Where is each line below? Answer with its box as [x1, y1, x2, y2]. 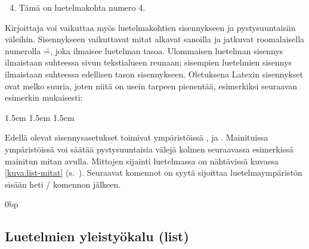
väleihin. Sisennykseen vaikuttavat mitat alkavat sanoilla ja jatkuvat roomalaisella [5, 33, 305, 45]
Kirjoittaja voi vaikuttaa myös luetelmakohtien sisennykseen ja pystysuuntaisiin [5, 21, 296, 33]
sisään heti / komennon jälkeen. [5, 178, 121, 190]
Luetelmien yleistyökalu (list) [5, 227, 189, 245]
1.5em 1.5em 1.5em [5, 111, 75, 123]
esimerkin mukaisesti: [5, 91, 83, 104]
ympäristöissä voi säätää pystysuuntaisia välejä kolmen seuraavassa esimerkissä [5, 142, 293, 155]
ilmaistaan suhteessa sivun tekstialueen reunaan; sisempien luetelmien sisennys [5, 56, 292, 69]
